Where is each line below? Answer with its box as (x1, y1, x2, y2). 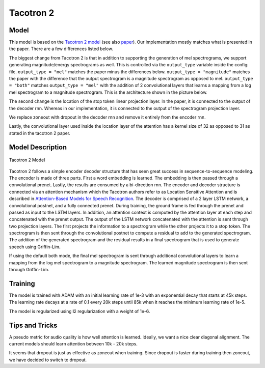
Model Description (9, 143, 67, 151)
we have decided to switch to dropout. (9, 357, 87, 363)
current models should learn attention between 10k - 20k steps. (9, 341, 138, 346)
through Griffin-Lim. (9, 267, 50, 273)
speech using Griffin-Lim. (9, 244, 61, 250)
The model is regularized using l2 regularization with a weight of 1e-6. (9, 308, 150, 314)
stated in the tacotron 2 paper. (9, 130, 71, 136)
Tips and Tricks (9, 321, 57, 329)
